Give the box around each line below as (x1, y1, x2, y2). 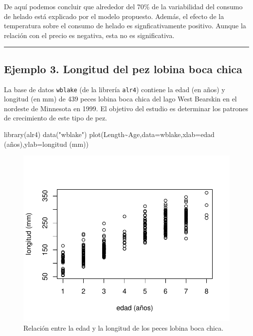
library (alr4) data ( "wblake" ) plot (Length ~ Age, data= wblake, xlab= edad (4, 129, 215, 139)
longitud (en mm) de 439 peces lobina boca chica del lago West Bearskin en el (4, 94, 237, 104)
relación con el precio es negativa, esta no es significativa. (4, 30, 175, 40)
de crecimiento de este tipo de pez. (4, 113, 108, 123)
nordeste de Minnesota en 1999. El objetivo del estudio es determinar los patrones (4, 103, 249, 113)
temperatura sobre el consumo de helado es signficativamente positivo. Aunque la (4, 20, 246, 31)
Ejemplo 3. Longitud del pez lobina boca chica (4, 61, 242, 76)
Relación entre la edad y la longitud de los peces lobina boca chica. (23, 322, 224, 333)
